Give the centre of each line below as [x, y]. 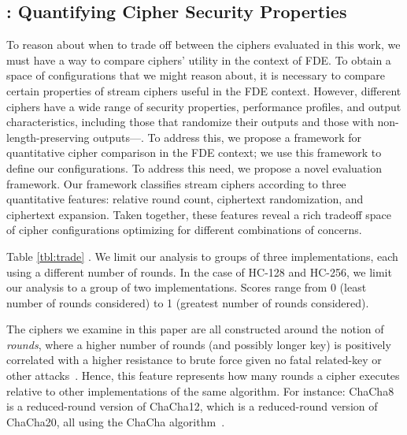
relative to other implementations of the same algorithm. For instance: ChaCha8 [200, 390]
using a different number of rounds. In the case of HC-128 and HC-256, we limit [199, 271]
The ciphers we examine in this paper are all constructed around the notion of [195, 329]
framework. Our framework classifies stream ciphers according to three [176, 183]
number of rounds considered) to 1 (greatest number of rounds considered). [188, 302]
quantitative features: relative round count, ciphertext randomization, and [185, 199]
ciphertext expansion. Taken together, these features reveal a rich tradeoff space [199, 214]
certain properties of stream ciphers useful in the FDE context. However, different [204, 90]
